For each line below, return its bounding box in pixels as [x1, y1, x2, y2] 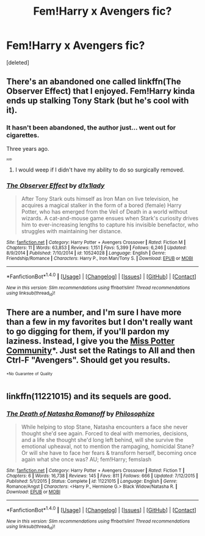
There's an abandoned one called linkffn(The [6, 76, 181, 87]
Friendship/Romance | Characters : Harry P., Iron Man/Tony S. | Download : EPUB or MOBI [6, 255, 193, 261]
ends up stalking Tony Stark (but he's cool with [6, 96, 189, 106]
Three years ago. [6, 145, 49, 152]
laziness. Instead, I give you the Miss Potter [6, 336, 175, 346]
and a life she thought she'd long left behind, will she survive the [21, 436, 184, 443]
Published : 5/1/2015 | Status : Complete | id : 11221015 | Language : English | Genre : [6, 478, 178, 484]
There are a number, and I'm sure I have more [6, 307, 182, 318]
